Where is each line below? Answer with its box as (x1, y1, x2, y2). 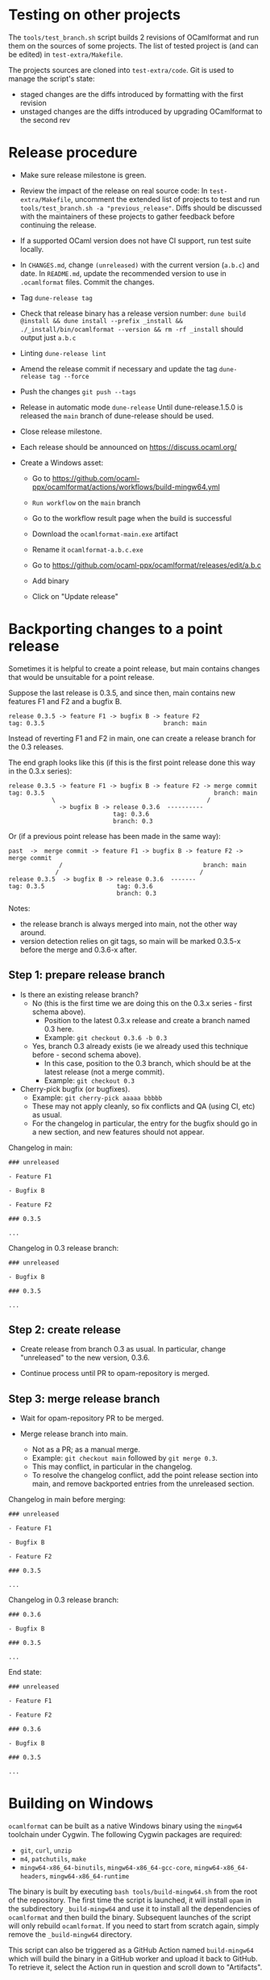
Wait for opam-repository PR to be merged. (19, 1413, 164, 1423)
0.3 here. (44, 1024, 74, 1034)
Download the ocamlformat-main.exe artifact (31, 529, 179, 539)
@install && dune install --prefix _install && (19, 317, 183, 325)
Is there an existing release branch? (19, 989, 139, 999)
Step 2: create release (8, 1323, 121, 1337)
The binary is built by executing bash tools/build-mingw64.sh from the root (8, 1887, 258, 1897)
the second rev (19, 115, 71, 124)
